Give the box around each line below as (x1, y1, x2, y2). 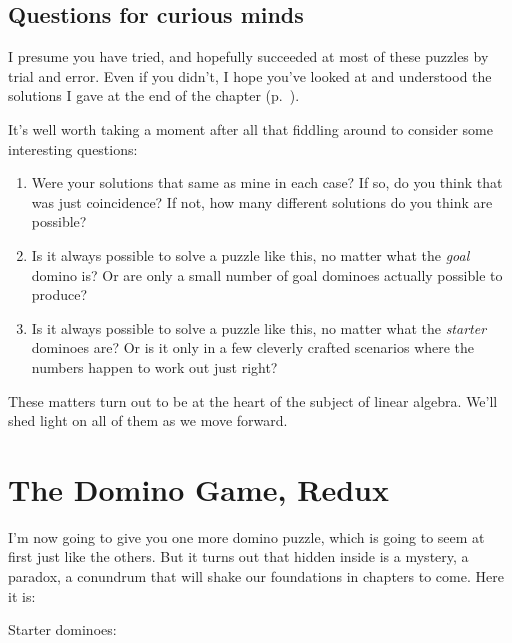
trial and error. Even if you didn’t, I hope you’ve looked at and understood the (8, 65, 492, 86)
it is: (8, 585, 36, 606)
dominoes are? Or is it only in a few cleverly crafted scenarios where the (31, 337, 475, 358)
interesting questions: (8, 138, 138, 159)
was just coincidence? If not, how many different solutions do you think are (31, 191, 493, 212)
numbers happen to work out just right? (31, 356, 278, 377)
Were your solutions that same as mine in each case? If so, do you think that (31, 172, 503, 193)
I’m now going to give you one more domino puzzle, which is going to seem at (8, 526, 485, 547)
